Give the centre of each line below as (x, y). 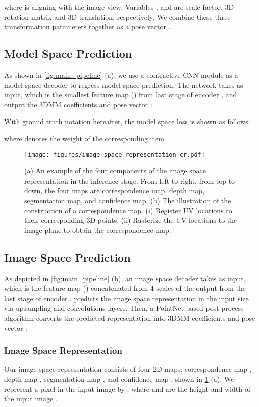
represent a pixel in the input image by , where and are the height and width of (127, 389)
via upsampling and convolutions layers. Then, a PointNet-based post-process (124, 308)
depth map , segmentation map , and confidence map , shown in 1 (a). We (119, 379)
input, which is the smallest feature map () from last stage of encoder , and (121, 95)
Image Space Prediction (67, 257)
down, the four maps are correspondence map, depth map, (114, 190)
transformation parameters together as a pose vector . (87, 26)
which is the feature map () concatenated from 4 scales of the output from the (125, 288)
